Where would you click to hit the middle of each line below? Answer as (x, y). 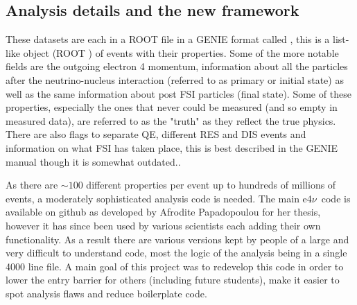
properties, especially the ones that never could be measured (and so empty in (172, 107)
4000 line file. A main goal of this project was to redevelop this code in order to (175, 266)
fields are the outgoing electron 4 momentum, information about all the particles (177, 66)
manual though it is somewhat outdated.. (93, 161)
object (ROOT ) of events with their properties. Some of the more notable (181, 52)
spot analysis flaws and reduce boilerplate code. (106, 293)
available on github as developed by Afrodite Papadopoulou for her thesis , (163, 212)
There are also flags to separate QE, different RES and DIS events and (156, 134)
